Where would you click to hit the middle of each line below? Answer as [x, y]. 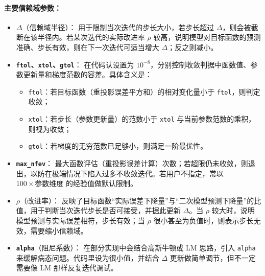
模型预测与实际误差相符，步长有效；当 [80, 221]
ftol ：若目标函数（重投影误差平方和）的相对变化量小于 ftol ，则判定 [144, 91]
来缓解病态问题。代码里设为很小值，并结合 [88, 257]
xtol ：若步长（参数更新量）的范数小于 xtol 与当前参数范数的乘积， [142, 119]
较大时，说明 [233, 210]
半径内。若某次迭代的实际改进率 [91, 37]
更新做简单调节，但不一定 [213, 257]
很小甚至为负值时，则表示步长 [203, 221]
